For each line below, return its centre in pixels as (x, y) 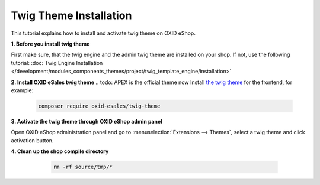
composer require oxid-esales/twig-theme (99, 106)
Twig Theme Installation (71, 15)
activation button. (32, 140)
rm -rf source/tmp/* (83, 167)
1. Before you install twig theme (50, 44)
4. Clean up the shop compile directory (60, 151)
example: (22, 90)
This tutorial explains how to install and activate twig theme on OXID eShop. (103, 33)
